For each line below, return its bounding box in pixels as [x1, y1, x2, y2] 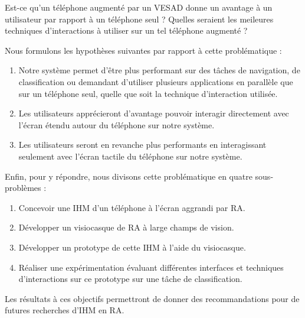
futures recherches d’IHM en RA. [5, 304, 124, 316]
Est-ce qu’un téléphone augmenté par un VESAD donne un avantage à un [5, 1, 273, 13]
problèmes [5, 181, 41, 194]
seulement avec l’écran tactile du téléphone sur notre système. [18, 150, 242, 162]
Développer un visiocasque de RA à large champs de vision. [18, 221, 234, 233]
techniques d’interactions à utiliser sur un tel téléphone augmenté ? [5, 24, 248, 37]
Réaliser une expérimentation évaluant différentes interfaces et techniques [18, 261, 284, 273]
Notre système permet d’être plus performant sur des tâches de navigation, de [18, 64, 300, 76]
